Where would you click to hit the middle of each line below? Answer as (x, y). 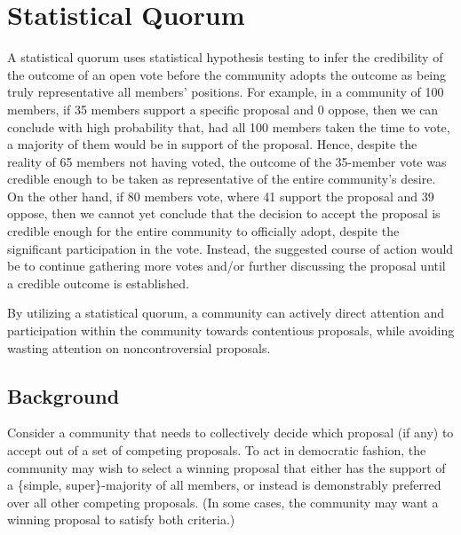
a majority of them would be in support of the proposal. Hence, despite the (212, 144)
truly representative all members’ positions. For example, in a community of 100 (226, 92)
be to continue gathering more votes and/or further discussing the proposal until (227, 266)
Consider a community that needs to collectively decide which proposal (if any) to (230, 433)
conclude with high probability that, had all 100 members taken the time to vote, (229, 126)
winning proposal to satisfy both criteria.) (121, 519)
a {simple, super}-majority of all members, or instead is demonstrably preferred (224, 485)
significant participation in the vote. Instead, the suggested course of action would (230, 248)
